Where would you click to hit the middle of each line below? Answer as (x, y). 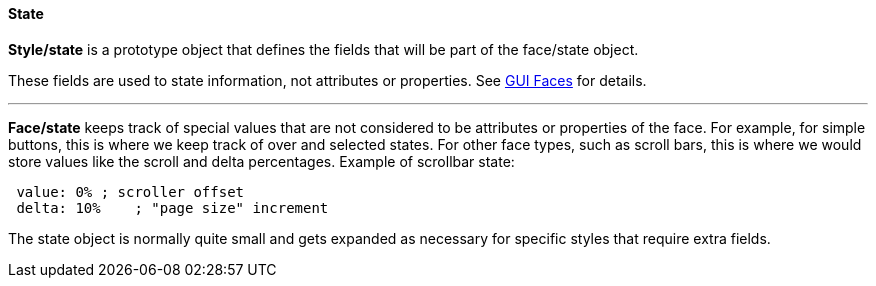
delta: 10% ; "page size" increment (172, 207)
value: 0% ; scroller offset (130, 191)
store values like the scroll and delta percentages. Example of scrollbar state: (261, 161)
